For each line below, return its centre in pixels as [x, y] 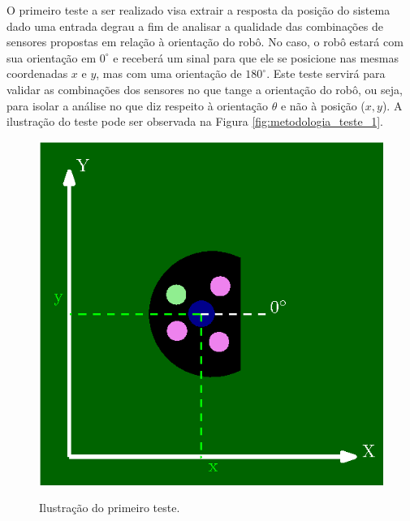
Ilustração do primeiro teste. [110, 508]
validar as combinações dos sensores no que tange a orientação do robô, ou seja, [205, 89]
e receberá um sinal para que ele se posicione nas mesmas [256, 57]
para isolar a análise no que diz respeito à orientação [137, 105]
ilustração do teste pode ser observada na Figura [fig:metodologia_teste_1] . [195, 121]
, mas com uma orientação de [169, 73]
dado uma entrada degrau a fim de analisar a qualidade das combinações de [195, 26]
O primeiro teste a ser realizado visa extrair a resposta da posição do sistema [199, 10]
